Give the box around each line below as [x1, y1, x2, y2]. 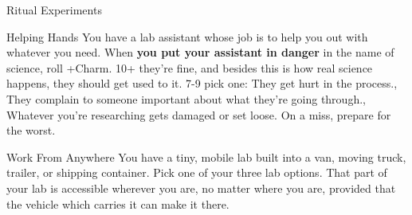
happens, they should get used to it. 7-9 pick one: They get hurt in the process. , [6, 75, 398, 92]
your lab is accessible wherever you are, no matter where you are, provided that [6, 179, 396, 196]
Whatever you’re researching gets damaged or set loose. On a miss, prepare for [6, 106, 391, 123]
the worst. [6, 122, 56, 139]
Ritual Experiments [6, 2, 102, 18]
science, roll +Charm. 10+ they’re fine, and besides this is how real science [6, 59, 373, 76]
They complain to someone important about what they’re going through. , [6, 90, 366, 107]
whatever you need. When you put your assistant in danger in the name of [6, 44, 394, 61]
